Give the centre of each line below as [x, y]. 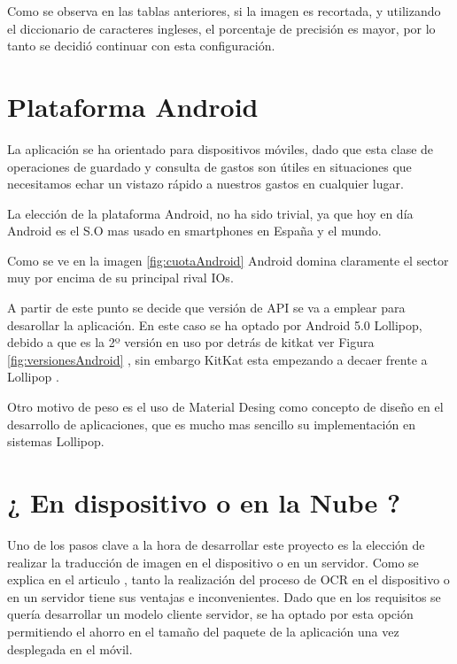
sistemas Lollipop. [56, 441]
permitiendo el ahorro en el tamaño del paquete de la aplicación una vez [203, 631]
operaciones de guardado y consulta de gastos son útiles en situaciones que [209, 166]
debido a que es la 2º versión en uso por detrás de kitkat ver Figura [191, 342]
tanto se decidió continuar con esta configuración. [141, 46]
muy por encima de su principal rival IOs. [120, 278]
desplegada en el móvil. [70, 649]
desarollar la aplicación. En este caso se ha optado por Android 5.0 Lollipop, [215, 324]
